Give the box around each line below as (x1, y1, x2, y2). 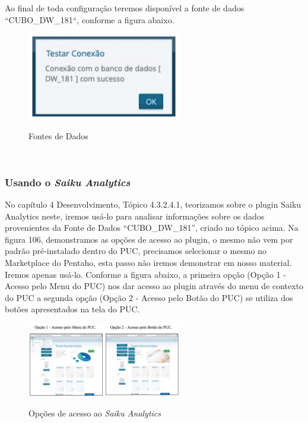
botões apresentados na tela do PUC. (5, 303, 140, 315)
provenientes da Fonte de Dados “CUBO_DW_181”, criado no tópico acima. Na (5, 221, 299, 234)
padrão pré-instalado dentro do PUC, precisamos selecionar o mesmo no (5, 245, 266, 257)
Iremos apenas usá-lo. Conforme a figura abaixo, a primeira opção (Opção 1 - (5, 268, 287, 280)
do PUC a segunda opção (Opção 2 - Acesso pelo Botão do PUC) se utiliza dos (5, 291, 293, 303)
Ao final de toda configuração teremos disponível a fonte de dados (5, 2, 245, 14)
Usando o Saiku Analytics (5, 174, 131, 189)
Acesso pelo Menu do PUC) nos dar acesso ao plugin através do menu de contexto (5, 280, 304, 292)
